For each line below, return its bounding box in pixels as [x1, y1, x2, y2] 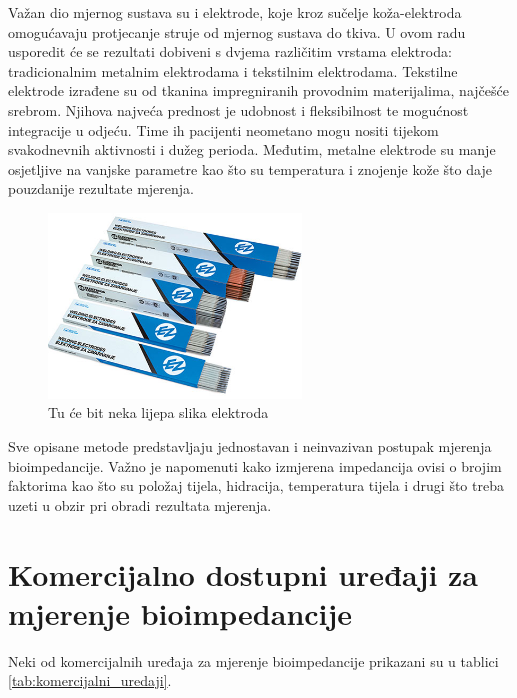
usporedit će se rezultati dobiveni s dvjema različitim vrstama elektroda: [8, 41, 452, 62]
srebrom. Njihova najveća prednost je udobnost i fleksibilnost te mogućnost [8, 99, 469, 120]
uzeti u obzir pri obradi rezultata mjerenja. [8, 494, 272, 515]
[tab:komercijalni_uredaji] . [8, 670, 172, 691]
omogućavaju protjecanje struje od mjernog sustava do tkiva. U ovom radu [8, 21, 466, 42]
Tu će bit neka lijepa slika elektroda [48, 402, 269, 423]
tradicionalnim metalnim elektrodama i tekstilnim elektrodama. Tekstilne [8, 60, 458, 81]
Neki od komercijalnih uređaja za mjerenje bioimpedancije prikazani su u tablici [8, 650, 499, 671]
